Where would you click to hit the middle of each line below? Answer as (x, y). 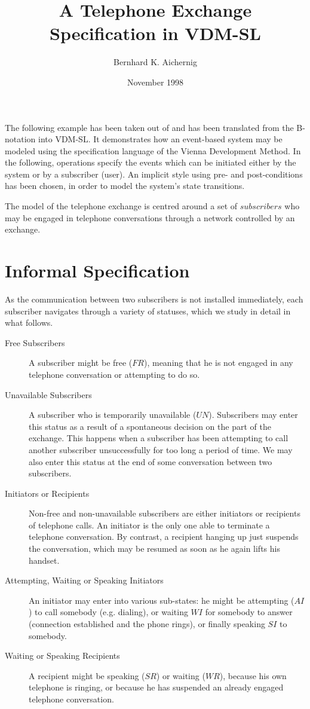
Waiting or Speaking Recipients (62, 655)
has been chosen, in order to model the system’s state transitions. (125, 186)
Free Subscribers (35, 342)
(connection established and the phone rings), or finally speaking (147, 624)
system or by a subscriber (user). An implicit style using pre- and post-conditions (154, 174)
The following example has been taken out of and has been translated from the (149, 127)
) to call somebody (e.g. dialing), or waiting (108, 612)
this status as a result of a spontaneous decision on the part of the (150, 426)
